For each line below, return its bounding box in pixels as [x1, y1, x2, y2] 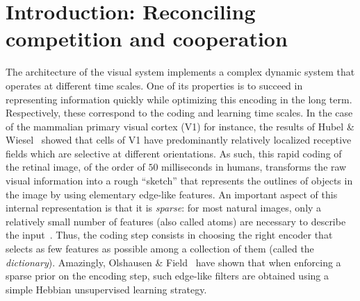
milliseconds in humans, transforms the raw [161, 160, 347, 174]
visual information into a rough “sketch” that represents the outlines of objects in [6, 173, 353, 188]
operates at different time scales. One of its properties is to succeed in [6, 78, 303, 92]
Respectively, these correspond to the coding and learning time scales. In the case [6, 105, 353, 120]
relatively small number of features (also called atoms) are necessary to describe [6, 214, 346, 228]
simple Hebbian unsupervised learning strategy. [6, 282, 207, 296]
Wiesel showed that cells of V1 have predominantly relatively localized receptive [6, 132, 352, 147]
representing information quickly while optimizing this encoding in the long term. [6, 92, 352, 106]
